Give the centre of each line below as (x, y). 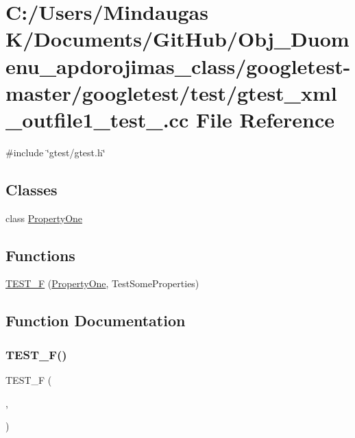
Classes (32, 189)
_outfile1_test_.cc (97, 119)
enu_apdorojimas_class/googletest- (178, 65)
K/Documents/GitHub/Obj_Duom (177, 39)
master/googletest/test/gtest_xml (171, 92)
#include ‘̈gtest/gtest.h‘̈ (56, 152)
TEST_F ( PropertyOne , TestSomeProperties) (102, 283)
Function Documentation (96, 320)
